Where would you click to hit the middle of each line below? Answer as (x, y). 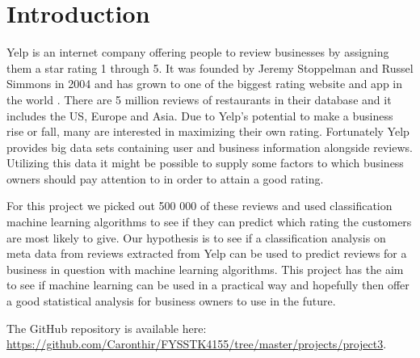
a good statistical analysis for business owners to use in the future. (171, 301)
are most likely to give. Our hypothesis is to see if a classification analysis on (196, 237)
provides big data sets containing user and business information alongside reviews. (210, 147)
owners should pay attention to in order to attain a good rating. (165, 178)
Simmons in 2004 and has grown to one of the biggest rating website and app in (204, 84)
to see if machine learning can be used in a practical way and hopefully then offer (208, 285)
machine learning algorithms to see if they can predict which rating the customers (209, 222)
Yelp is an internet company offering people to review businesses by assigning (198, 52)
